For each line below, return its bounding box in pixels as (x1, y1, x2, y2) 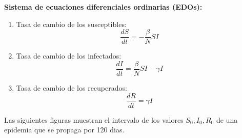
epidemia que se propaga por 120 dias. (4, 124, 125, 135)
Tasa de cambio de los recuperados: (16, 82, 127, 93)
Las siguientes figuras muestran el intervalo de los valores (4, 114, 184, 125)
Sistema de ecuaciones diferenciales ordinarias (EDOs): (4, 2, 203, 12)
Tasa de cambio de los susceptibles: (16, 18, 127, 29)
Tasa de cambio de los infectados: (16, 50, 122, 61)
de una (216, 114, 238, 125)
